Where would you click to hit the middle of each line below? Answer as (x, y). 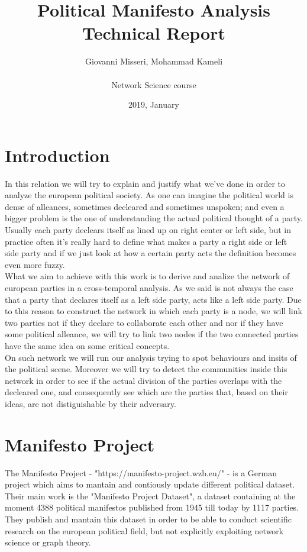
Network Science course (154, 84)
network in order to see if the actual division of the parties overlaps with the (143, 380)
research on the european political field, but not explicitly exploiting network (144, 530)
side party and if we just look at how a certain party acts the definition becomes (151, 253)
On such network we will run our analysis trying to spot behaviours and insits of (151, 357)
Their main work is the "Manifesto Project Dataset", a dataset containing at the (150, 495)
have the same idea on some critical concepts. (87, 345)
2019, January (154, 104)
